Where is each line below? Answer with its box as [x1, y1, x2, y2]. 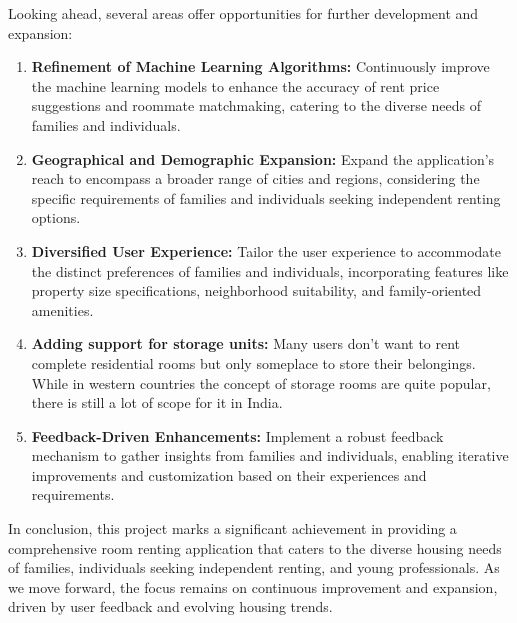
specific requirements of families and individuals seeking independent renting [31, 187, 501, 208]
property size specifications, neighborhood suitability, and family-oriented [31, 280, 482, 301]
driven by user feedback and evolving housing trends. [8, 596, 333, 617]
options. [31, 207, 81, 228]
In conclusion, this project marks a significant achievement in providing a [8, 518, 457, 539]
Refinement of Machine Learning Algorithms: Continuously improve [31, 56, 490, 77]
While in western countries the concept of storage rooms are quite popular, [31, 372, 491, 393]
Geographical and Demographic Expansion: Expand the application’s [31, 148, 495, 169]
